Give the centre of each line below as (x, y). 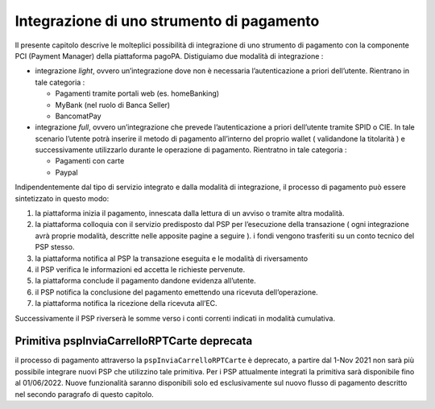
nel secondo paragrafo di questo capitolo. (85, 394)
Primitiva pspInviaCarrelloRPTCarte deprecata (134, 341)
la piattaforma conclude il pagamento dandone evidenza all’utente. (146, 281)
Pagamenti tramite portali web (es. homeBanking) (137, 93)
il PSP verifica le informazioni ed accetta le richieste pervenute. (140, 269)
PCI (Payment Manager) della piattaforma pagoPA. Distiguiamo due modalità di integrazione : (169, 56)
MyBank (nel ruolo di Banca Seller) (113, 105)
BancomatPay (78, 116)
